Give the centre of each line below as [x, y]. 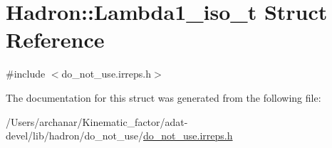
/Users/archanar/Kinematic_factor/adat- [97, 121]
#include [26, 74]
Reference [55, 39]
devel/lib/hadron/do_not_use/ [75, 136]
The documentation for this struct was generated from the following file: [164, 97]
